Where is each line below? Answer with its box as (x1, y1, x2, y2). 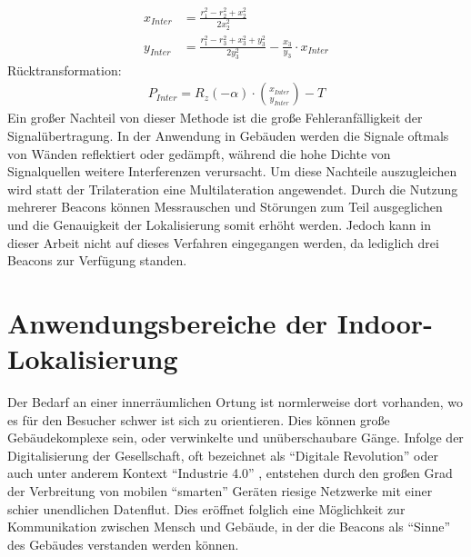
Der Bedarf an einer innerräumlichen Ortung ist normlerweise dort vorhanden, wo (7, 393, 464, 411)
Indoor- (336, 303, 433, 341)
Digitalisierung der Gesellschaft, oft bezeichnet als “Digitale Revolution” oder (7, 445, 438, 464)
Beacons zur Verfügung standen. (7, 251, 187, 270)
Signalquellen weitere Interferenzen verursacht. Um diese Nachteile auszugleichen (7, 162, 457, 181)
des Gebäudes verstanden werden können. (7, 534, 239, 553)
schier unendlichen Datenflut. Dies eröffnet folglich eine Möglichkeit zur (7, 499, 406, 518)
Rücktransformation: (7, 60, 122, 79)
